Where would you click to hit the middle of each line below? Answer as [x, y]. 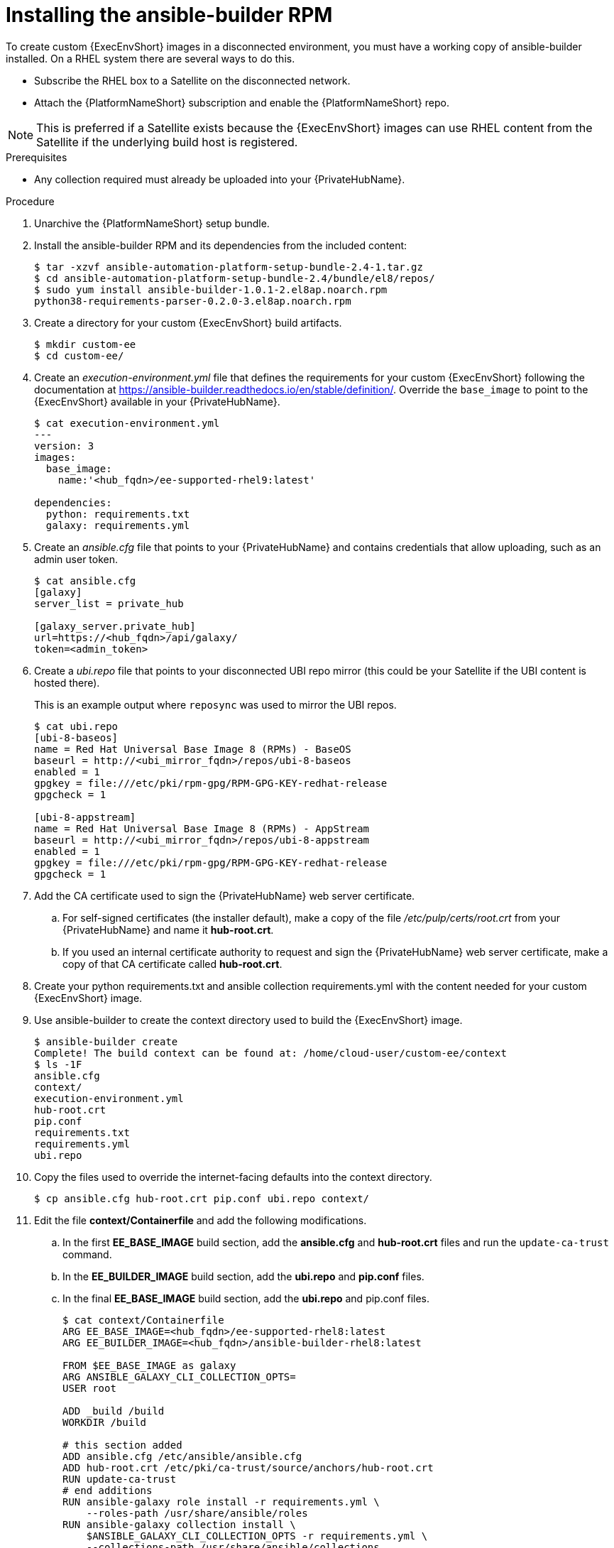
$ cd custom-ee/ [79, 355]
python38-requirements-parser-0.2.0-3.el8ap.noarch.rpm [193, 301]
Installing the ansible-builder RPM [169, 15]
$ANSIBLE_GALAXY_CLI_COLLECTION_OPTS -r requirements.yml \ [257, 1536]
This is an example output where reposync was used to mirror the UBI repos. [215, 704]
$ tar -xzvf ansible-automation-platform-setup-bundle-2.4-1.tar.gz [229, 267]
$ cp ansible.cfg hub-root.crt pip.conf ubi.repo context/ [202, 1198]
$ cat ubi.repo [76, 726]
